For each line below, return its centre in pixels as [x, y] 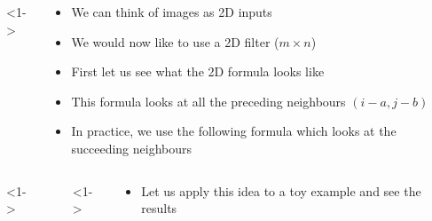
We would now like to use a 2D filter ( [175, 41]
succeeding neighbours [132, 148]
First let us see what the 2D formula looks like [198, 71]
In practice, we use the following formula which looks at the [234, 131]
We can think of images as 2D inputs [172, 12]
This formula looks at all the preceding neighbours [208, 101]
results [159, 208]
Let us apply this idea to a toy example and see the [281, 190]
